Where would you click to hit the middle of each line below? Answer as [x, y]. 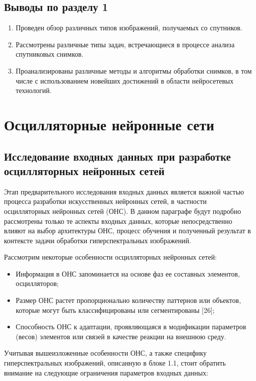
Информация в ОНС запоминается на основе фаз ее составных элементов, [128, 273]
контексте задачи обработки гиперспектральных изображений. [98, 240]
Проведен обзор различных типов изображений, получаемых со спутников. [129, 28]
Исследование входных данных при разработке [118, 156]
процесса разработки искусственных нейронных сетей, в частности [105, 201]
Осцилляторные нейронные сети [109, 124]
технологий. [33, 90]
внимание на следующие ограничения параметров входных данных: [106, 372]
